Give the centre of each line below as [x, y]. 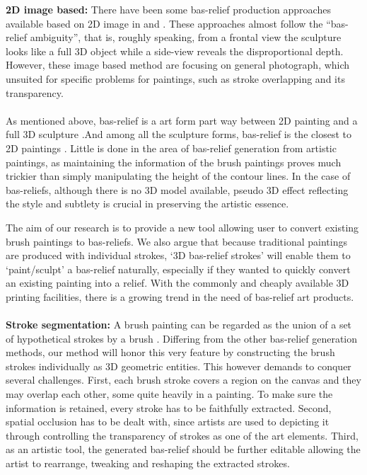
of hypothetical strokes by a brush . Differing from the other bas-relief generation [182, 338]
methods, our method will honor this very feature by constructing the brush [170, 352]
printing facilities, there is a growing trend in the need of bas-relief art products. [180, 296]
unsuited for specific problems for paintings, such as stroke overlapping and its [175, 78]
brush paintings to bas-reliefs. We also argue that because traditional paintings [176, 241]
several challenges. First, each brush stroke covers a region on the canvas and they [183, 380]
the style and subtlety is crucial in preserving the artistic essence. [147, 204]
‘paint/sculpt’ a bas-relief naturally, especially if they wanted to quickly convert [178, 269]
